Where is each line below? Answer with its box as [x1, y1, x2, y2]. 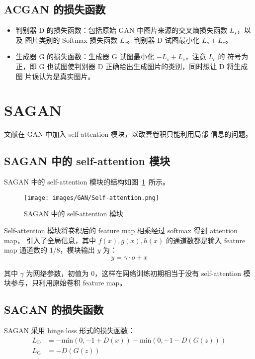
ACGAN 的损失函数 [4, 1, 106, 17]
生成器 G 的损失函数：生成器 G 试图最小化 [15, 51, 155, 62]
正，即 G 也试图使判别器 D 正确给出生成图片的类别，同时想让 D [15, 61, 225, 71]
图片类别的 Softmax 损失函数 [25, 34, 118, 45]
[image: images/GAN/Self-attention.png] [24, 194, 160, 201]
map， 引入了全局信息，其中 [4, 235, 96, 245]
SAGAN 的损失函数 [4, 302, 104, 317]
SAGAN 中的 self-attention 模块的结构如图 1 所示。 [4, 177, 170, 187]
